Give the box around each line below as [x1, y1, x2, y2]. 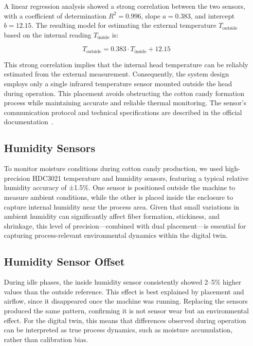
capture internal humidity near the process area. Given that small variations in [4, 201, 239, 211]
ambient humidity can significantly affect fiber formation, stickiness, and [4, 211, 219, 221]
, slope [141, 10, 161, 20]
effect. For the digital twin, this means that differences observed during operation [4, 315, 246, 325]
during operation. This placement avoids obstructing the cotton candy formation [4, 88, 244, 98]
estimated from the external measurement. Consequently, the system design [4, 69, 229, 79]
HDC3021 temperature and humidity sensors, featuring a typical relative [32, 173, 249, 183]
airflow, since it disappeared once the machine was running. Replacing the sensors [4, 296, 248, 306]
